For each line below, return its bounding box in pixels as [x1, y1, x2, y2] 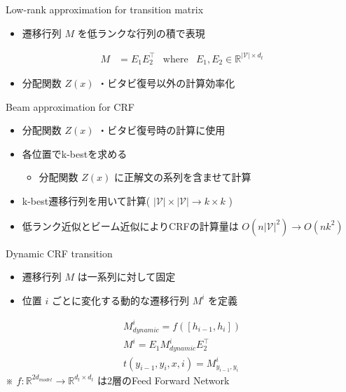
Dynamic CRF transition [6, 245, 113, 260]
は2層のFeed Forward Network [97, 372, 230, 387]
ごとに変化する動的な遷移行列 [51, 292, 189, 307]
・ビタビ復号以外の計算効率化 [97, 76, 235, 90]
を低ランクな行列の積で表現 [77, 25, 205, 40]
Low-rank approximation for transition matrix [6, 2, 204, 16]
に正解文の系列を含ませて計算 [113, 170, 251, 184]
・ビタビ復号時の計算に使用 [97, 123, 226, 137]
